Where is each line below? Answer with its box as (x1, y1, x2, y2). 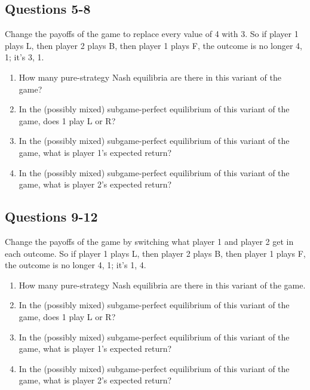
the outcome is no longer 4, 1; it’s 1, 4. (5, 259, 146, 271)
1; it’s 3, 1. (5, 51, 44, 63)
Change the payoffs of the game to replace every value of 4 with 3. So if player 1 (5, 27, 299, 40)
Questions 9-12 (5, 207, 98, 226)
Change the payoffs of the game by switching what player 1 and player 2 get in (5, 235, 294, 247)
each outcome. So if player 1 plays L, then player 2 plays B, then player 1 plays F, (5, 247, 306, 259)
